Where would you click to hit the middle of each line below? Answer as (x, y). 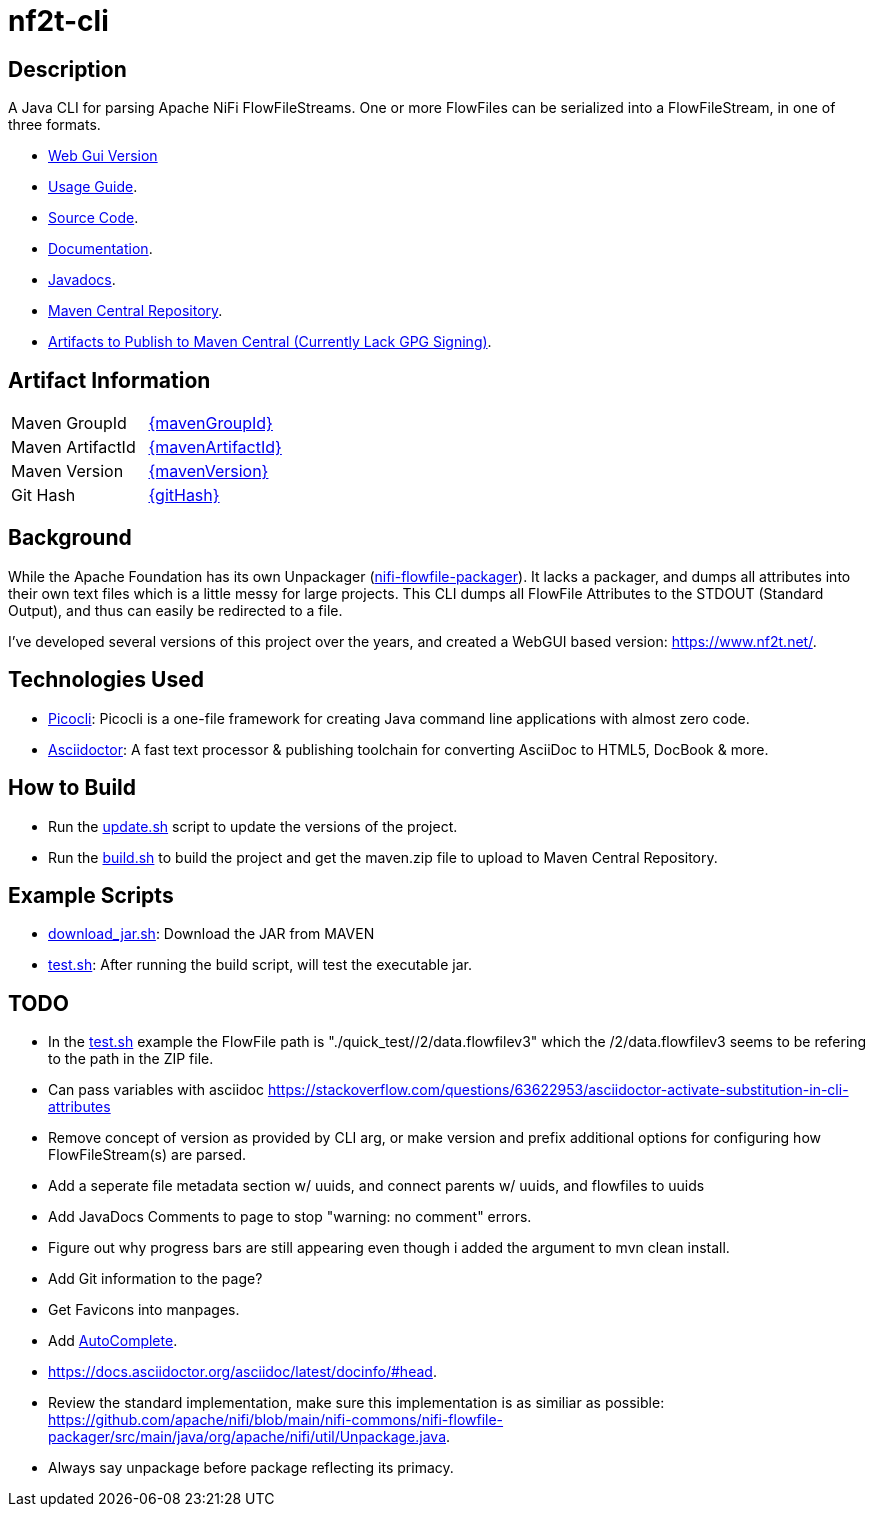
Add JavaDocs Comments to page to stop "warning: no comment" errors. (290, 1217)
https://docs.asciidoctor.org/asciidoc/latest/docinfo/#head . (242, 1372)
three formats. (54, 125)
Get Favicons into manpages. (144, 1310)
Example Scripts (91, 895)
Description (67, 69)
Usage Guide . (93, 187)
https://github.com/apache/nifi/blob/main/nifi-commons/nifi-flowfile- (276, 1420)
